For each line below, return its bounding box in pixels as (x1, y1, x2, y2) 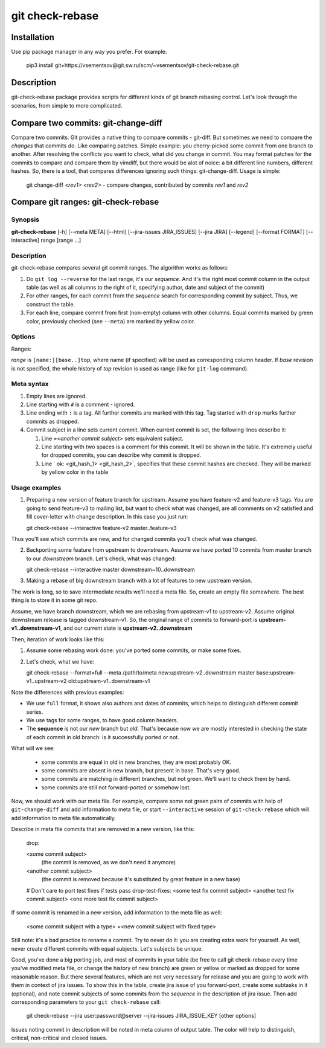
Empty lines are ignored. (26, 392, 87, 399)
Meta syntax (11, 380, 49, 388)
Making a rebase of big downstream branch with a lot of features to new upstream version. (26, 577, 253, 584)
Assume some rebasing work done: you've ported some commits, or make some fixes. (26, 647, 241, 654)
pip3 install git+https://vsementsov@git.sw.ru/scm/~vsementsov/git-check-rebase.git (26, 62, 240, 69)
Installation (11, 32, 54, 42)
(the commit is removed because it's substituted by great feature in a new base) (41, 876, 241, 883)
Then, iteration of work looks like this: (11, 635, 105, 643)
